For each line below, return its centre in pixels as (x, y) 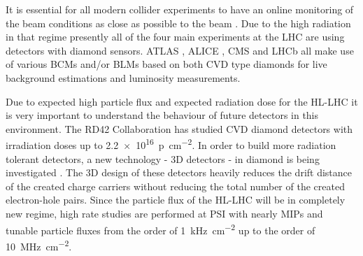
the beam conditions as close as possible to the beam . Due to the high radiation (178, 23)
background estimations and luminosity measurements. (123, 77)
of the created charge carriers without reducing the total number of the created (175, 186)
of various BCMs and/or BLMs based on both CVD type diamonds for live (166, 64)
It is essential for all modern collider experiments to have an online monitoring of (180, 9)
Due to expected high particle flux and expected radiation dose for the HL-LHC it (182, 101)
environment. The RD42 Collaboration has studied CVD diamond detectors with (179, 128)
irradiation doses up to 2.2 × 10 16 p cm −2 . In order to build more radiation (171, 144)
